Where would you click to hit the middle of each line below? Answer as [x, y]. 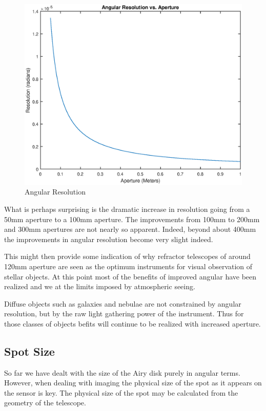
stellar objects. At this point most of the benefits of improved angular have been [130, 276]
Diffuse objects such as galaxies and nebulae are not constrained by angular [123, 303]
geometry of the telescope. [45, 403]
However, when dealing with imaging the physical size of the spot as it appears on [133, 383]
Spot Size [29, 351]
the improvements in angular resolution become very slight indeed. [109, 239]
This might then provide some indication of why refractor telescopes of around [127, 256]
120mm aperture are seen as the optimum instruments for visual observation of [128, 266]
